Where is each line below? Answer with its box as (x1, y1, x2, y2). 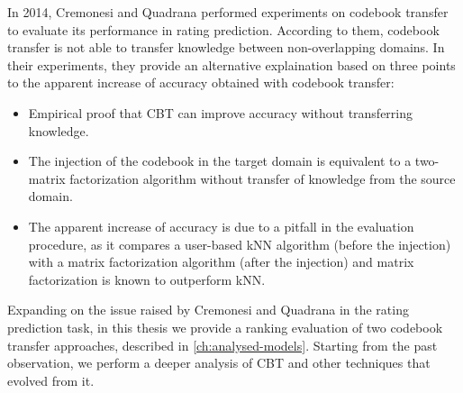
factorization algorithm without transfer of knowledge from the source (69, 169, 456, 187)
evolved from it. (7, 370, 95, 389)
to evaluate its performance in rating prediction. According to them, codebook (7, 20, 440, 39)
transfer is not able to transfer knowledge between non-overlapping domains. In (7, 38, 445, 57)
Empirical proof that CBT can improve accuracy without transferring (28, 103, 413, 122)
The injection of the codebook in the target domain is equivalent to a (28, 151, 412, 170)
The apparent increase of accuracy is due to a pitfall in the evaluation (28, 216, 414, 235)
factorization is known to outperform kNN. (28, 270, 266, 288)
